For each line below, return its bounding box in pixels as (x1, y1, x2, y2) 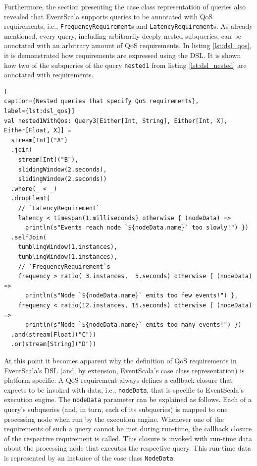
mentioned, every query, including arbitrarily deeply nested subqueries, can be (4, 30, 241, 41)
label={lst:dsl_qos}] (4, 108, 75, 115)
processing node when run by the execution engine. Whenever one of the (4, 413, 224, 424)
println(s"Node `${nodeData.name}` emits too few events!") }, (25, 292, 238, 299)
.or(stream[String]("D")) (11, 341, 97, 348)
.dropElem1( (11, 195, 51, 202)
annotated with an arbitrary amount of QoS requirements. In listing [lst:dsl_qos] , (4, 40, 252, 51)
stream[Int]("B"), (18, 156, 79, 164)
